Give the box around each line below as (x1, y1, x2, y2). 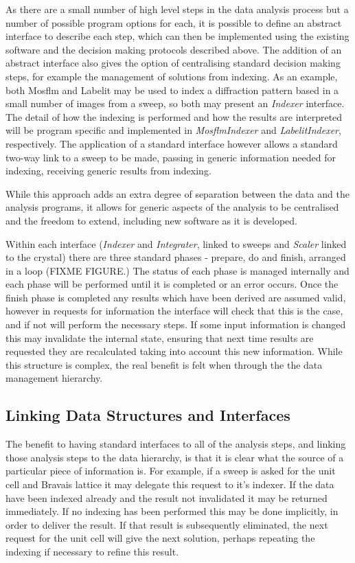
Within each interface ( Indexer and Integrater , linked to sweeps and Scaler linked (5, 236, 347, 251)
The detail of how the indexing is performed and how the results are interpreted (5, 109, 343, 124)
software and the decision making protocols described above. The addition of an (5, 42, 342, 56)
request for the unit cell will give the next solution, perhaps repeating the (5, 531, 315, 545)
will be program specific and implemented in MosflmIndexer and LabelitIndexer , (5, 123, 341, 137)
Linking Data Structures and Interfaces (5, 404, 290, 426)
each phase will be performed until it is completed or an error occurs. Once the (5, 277, 339, 291)
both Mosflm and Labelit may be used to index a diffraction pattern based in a (5, 82, 339, 97)
